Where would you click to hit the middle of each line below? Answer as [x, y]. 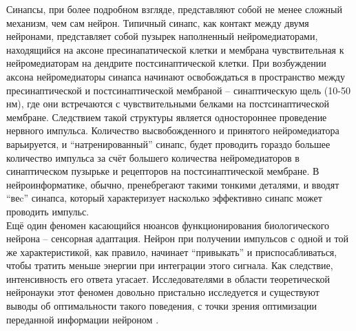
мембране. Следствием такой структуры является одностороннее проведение [167, 117]
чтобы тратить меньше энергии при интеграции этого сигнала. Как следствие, [170, 265]
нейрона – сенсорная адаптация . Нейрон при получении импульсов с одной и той [177, 238]
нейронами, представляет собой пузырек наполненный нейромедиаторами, [162, 36]
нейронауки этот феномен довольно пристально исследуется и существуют [163, 292]
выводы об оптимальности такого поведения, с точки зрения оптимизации [161, 306]
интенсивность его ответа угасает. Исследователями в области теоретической [168, 278]
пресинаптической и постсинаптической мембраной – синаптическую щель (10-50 [178, 90]
